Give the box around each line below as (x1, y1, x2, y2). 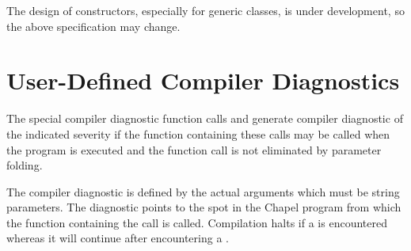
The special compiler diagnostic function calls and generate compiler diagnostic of (6, 110, 403, 127)
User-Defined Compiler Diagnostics (6, 64, 400, 97)
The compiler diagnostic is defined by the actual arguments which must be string (6, 183, 400, 200)
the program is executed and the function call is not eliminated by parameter (6, 141, 382, 158)
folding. (6, 157, 43, 173)
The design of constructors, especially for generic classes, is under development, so (6, 2, 405, 18)
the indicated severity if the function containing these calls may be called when (6, 125, 390, 142)
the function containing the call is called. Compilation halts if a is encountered (6, 214, 387, 230)
